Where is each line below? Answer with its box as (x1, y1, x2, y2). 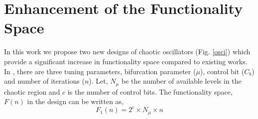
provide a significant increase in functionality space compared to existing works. (4, 56, 248, 66)
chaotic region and (4, 86, 60, 97)
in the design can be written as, (27, 96, 124, 107)
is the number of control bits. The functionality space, (67, 86, 233, 97)
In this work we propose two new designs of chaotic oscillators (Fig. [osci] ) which (4, 46, 251, 57)
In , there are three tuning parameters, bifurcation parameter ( (4, 66, 196, 76)
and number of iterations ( (4, 76, 85, 86)
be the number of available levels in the (121, 76, 242, 86)
